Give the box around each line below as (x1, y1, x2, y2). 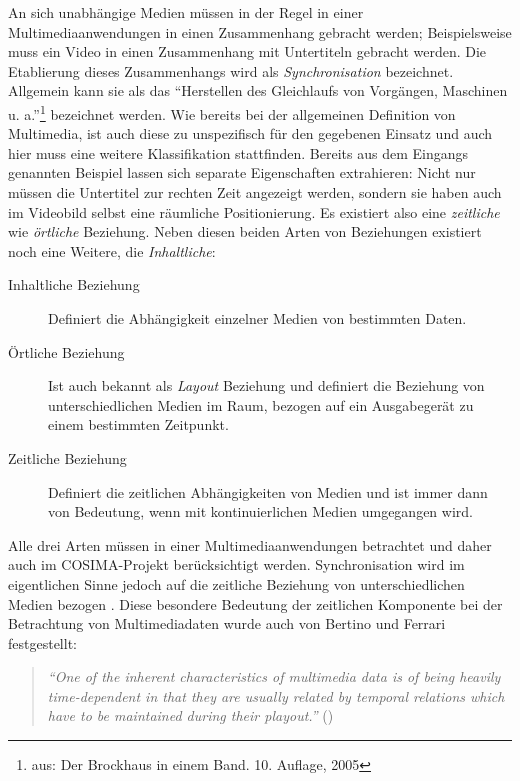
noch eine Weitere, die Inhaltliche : (8, 240, 216, 261)
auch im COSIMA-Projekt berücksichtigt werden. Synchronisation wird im (8, 554, 465, 575)
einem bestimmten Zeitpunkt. (48, 414, 229, 435)
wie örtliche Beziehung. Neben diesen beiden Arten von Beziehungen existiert (8, 221, 482, 242)
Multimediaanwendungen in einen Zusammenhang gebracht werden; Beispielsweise (8, 21, 512, 42)
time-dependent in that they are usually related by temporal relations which (47, 685, 505, 706)
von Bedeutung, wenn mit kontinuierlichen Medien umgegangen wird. (48, 501, 473, 522)
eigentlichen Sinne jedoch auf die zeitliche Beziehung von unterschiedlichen (8, 573, 465, 594)
